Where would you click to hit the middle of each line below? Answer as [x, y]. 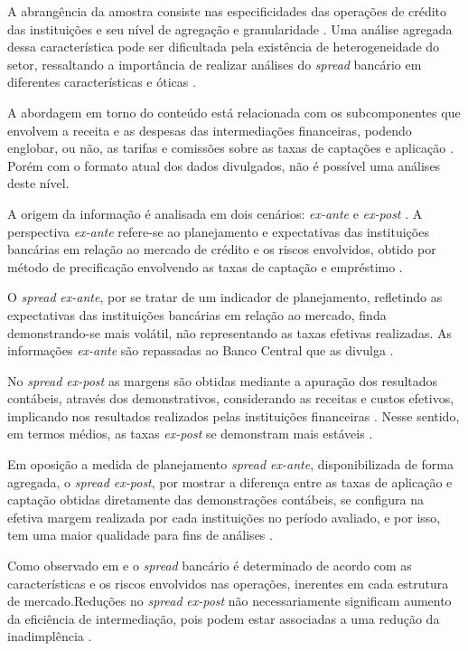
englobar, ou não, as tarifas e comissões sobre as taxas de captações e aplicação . [230, 148]
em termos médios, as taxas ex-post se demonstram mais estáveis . [190, 434]
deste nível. [38, 183]
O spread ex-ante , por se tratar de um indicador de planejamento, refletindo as [225, 297]
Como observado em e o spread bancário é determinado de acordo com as [210, 566]
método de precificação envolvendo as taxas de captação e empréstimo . [205, 266]
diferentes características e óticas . [102, 82]
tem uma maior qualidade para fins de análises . [140, 535]
